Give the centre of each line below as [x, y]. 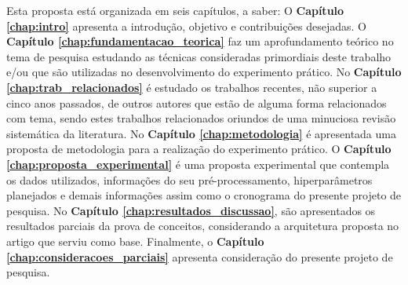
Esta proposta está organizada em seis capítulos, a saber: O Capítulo [175, 10]
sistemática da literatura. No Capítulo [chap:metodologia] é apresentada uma [201, 133]
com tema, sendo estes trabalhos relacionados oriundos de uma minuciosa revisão [201, 118]
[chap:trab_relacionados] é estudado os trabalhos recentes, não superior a [192, 87]
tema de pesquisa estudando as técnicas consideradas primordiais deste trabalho [199, 56]
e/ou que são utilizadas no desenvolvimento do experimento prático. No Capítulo [204, 72]
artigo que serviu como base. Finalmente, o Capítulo [135, 241]
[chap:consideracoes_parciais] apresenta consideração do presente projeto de [200, 256]
